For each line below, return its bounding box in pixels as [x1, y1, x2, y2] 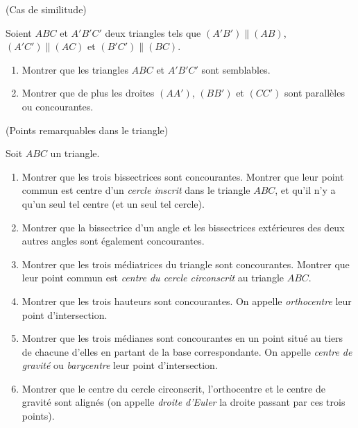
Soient [6, 25, 32, 40]
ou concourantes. [22, 99, 94, 113]
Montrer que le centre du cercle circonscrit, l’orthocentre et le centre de [22, 381, 325, 395]
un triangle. [50, 146, 100, 160]
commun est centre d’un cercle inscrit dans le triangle [22, 183, 250, 197]
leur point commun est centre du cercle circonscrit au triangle [22, 270, 284, 285]
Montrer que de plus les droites [22, 85, 155, 100]
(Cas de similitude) [6, 2, 87, 16]
